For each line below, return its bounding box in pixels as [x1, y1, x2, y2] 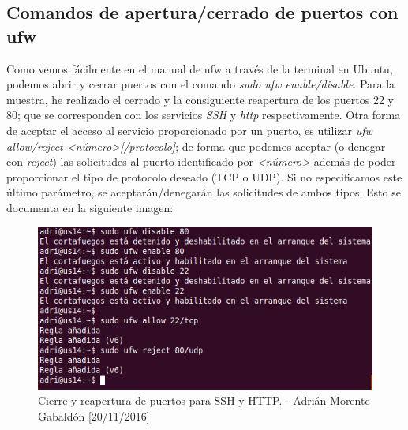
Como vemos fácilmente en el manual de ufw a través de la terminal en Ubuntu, [6, 60, 393, 77]
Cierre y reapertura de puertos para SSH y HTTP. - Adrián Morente [38, 392, 370, 409]
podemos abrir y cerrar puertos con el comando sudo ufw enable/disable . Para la [6, 76, 395, 92]
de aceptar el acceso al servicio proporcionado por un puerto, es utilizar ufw [6, 122, 372, 138]
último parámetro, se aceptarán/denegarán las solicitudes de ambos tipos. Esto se [6, 184, 401, 200]
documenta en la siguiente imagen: [6, 199, 174, 215]
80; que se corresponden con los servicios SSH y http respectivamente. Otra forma [6, 107, 401, 123]
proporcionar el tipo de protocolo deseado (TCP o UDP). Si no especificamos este [6, 168, 402, 185]
